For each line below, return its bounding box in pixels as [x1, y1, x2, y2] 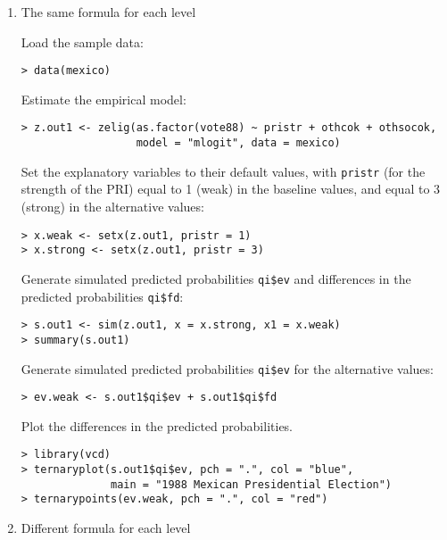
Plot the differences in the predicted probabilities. [21, 416, 294, 435]
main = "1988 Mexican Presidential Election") [111, 478, 393, 491]
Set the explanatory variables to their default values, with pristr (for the [21, 162, 426, 180]
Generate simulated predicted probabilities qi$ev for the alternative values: [21, 359, 434, 378]
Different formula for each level [21, 519, 191, 537]
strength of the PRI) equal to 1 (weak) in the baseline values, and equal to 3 [21, 179, 441, 198]
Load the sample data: [21, 32, 144, 51]
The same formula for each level [21, 3, 196, 21]
